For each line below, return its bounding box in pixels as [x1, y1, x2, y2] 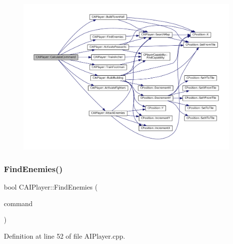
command [4, 198, 33, 208]
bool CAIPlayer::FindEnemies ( [4, 182, 98, 192]
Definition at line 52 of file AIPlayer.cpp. [4, 230, 125, 241]
